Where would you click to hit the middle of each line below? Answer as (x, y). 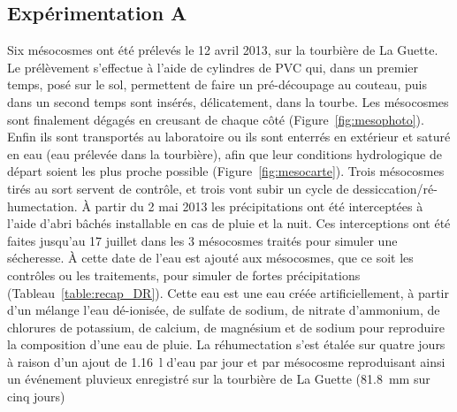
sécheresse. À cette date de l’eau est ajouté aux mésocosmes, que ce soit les (210, 258)
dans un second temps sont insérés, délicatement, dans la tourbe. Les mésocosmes (228, 101)
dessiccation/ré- (395, 188)
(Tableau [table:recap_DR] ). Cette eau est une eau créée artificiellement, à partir (228, 292)
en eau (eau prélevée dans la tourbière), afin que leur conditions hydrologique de (225, 153)
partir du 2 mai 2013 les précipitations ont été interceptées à (259, 206)
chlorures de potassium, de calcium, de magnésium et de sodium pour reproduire (226, 327)
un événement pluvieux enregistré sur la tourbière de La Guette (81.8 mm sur (219, 379)
